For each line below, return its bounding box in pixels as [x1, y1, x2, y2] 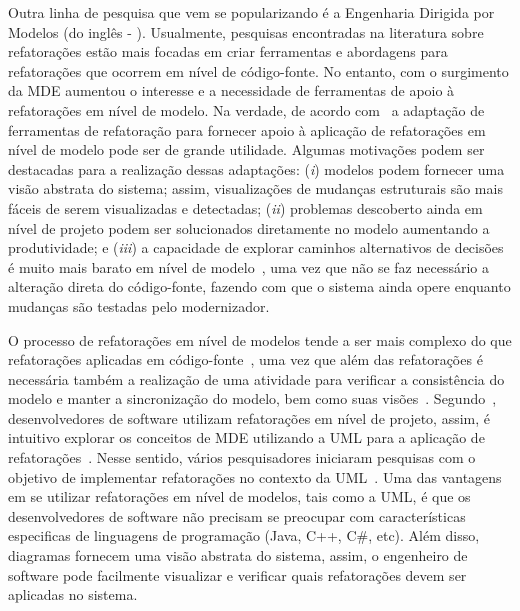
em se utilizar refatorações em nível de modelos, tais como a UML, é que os [8, 486, 471, 507]
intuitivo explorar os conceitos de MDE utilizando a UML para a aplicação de [8, 427, 485, 448]
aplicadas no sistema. [8, 584, 138, 605]
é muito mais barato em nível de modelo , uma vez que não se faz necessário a [8, 256, 489, 277]
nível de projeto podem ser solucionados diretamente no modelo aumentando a [8, 217, 490, 238]
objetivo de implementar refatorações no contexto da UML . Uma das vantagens [8, 466, 502, 487]
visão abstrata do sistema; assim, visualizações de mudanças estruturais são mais [8, 178, 503, 199]
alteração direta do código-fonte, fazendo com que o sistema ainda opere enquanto [8, 276, 511, 297]
